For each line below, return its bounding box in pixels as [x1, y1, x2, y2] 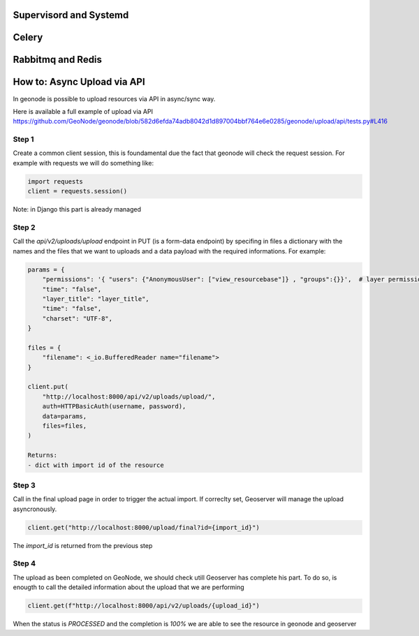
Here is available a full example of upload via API [13, 107, 154, 115]
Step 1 [13, 135, 34, 145]
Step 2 [13, 223, 36, 232]
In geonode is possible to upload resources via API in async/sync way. [13, 94, 216, 103]
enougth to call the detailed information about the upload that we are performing [13, 583, 244, 591]
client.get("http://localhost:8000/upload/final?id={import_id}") [27, 524, 260, 531]
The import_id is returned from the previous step [13, 541, 153, 549]
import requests [27, 177, 84, 185]
